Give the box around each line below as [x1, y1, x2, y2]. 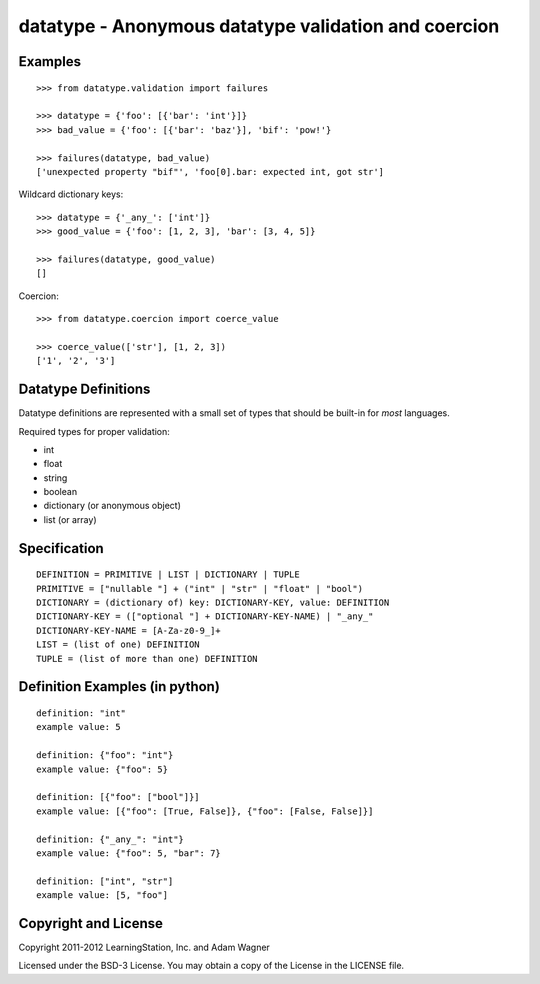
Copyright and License [18, 915, 164, 932]
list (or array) [43, 513, 97, 525]
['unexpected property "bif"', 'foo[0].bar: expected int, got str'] [36, 166, 385, 177]
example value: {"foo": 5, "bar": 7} [36, 847, 222, 859]
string [43, 471, 68, 484]
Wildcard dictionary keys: [18, 188, 124, 200]
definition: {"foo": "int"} [36, 750, 174, 761]
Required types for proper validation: [18, 425, 170, 437]
